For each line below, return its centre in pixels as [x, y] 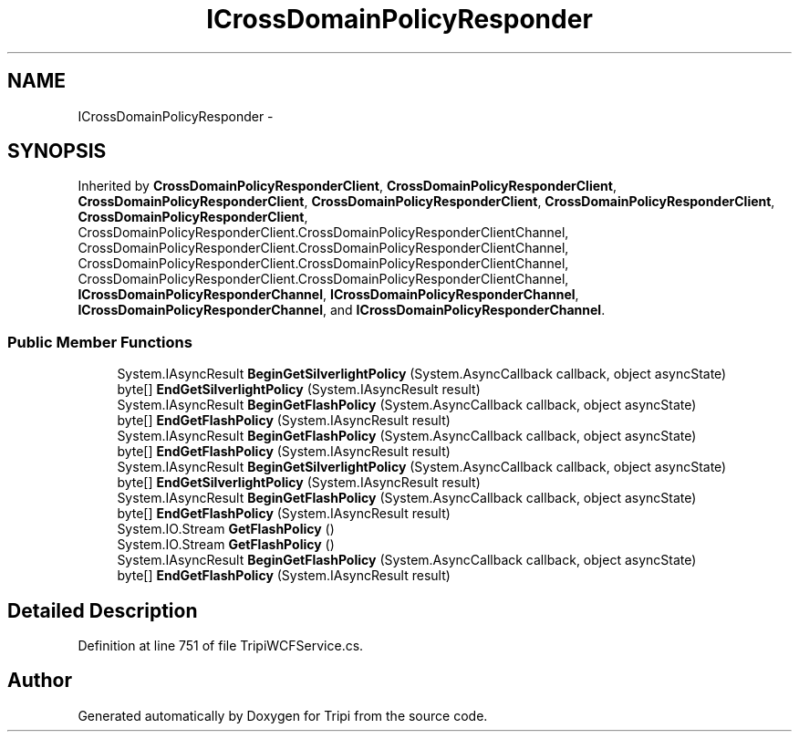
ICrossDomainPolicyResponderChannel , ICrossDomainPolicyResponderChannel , [328, 295]
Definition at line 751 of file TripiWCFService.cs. [221, 646]
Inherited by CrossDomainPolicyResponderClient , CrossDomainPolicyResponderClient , [347, 186]
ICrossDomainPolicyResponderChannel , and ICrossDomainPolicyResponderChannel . [342, 310]
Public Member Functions [100, 342]
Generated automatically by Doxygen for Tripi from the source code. [283, 715]
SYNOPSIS [57, 151]
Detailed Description [103, 610]
